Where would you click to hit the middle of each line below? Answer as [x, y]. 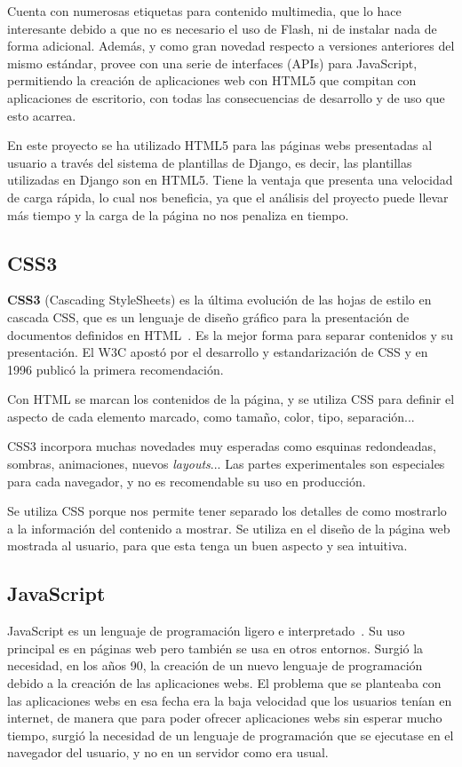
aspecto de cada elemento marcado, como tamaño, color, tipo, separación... [211, 416]
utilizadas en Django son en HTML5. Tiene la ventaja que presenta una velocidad [230, 180]
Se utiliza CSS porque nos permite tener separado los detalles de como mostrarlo [227, 511]
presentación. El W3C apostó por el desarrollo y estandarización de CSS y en [218, 352]
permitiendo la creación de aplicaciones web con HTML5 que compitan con [212, 80]
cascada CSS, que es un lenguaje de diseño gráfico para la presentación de [208, 316]
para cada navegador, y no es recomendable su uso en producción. [187, 481]
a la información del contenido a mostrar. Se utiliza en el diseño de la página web [229, 528]
